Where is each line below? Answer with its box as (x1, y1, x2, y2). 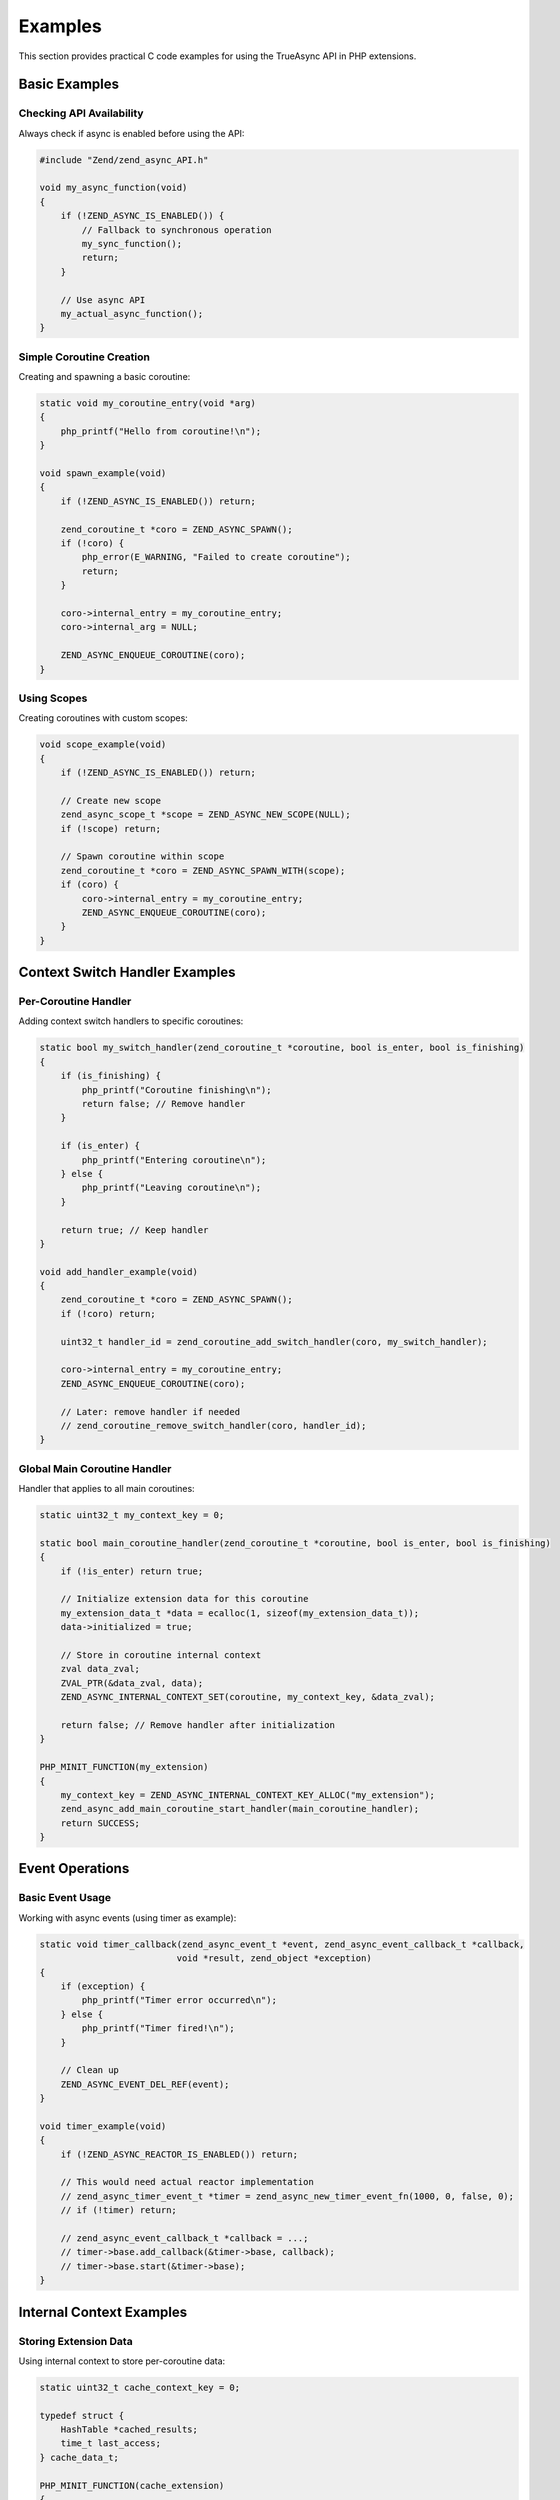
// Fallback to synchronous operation (81, 224, 272, 235)
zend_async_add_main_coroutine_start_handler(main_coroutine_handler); (60, 1803, 420, 1815)
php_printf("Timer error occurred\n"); (81, 1995, 277, 2006)
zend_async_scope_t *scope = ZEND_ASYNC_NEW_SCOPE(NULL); (60, 809, 351, 820)
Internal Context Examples (18, 2303, 188, 2320)
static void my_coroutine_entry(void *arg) (39, 398, 257, 409)
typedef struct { (39, 2410, 125, 2421)
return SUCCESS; (60, 1817, 140, 1829)
